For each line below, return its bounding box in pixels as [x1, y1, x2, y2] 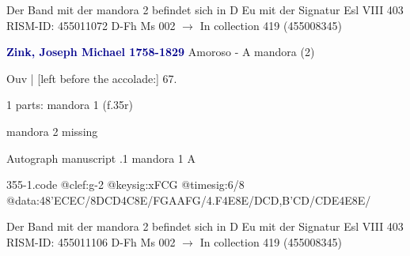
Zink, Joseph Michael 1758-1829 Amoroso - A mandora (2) [6, 43, 315, 60]
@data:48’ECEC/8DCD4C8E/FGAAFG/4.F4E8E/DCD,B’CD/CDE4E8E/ [6, 191, 371, 208]
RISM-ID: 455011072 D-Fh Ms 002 [6, 17, 176, 33]
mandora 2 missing [6, 122, 98, 139]
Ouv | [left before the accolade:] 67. [6, 70, 177, 86]
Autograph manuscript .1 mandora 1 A [6, 149, 196, 166]
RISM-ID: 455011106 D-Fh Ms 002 [6, 233, 176, 250]
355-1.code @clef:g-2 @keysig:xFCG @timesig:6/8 [6, 176, 245, 193]
